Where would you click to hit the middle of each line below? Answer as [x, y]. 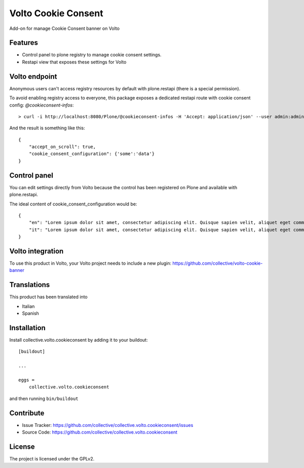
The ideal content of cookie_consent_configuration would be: [73, 204]
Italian [28, 306]
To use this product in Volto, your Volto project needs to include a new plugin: [90, 263]
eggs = [27, 380]
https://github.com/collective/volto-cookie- [218, 263]
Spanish [30, 313]
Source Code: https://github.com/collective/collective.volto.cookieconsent [100, 432]
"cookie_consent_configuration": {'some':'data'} [91, 154]
